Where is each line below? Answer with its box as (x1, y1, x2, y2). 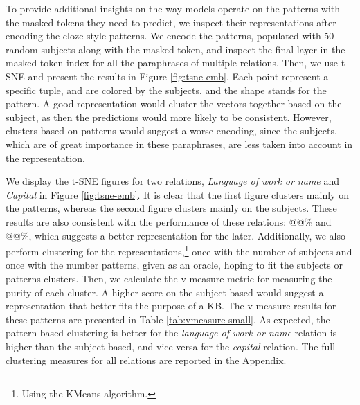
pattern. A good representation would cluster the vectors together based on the (6, 96, 342, 111)
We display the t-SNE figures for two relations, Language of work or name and (6, 174, 340, 188)
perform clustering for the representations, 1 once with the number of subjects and (6, 242, 352, 258)
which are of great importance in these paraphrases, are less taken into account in (6, 136, 353, 151)
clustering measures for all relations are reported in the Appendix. (6, 352, 287, 367)
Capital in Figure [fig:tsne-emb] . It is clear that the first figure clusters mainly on (6, 187, 349, 201)
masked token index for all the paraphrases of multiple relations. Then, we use (6, 55, 339, 70)
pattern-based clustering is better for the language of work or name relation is (6, 325, 337, 340)
